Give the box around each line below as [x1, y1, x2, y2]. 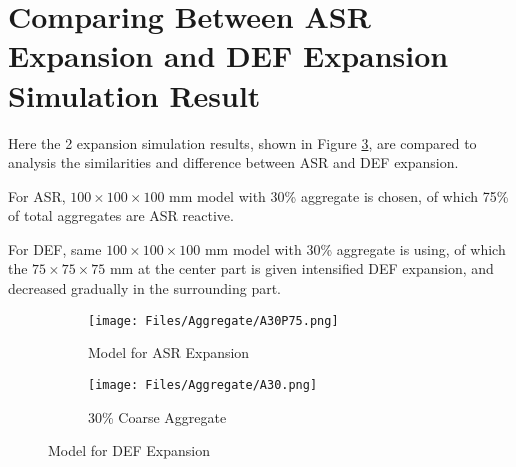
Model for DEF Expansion [48, 440, 210, 461]
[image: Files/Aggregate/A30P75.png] [88, 313, 339, 328]
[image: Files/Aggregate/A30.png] [88, 377, 318, 392]
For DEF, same [8, 238, 102, 259]
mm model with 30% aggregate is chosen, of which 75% [169, 185, 509, 206]
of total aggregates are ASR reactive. [8, 205, 234, 226]
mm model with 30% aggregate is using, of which [204, 238, 506, 259]
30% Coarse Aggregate [88, 406, 227, 427]
